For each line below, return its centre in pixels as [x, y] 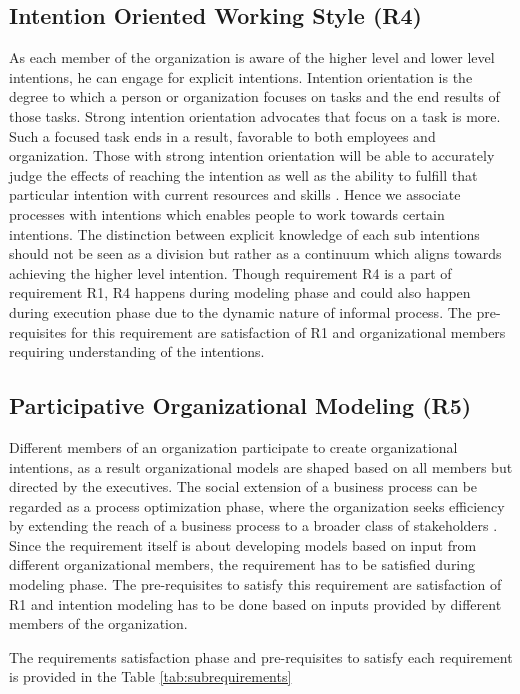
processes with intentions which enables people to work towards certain [227, 213]
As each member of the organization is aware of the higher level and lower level [252, 57]
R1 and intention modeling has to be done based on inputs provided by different [255, 603]
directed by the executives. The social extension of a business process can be [243, 486]
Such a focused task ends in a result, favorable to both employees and [222, 135]
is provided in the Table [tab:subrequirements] [150, 676]
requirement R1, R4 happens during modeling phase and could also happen [240, 292]
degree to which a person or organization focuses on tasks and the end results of [254, 96]
